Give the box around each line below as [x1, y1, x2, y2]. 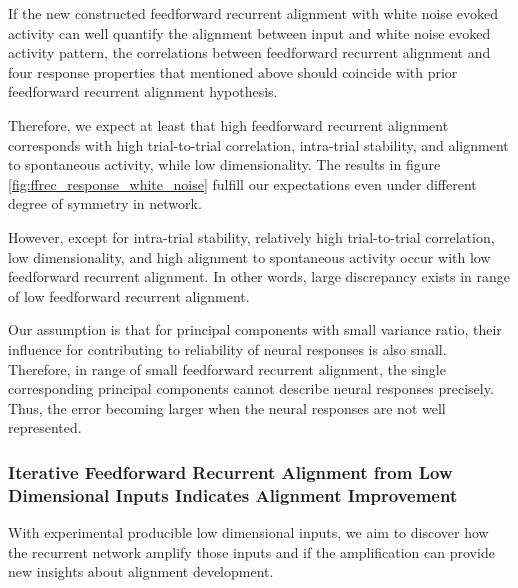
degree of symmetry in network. [8, 193, 202, 214]
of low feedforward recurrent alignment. [8, 285, 250, 306]
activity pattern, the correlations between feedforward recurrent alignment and [8, 42, 491, 63]
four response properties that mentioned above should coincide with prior [8, 61, 458, 82]
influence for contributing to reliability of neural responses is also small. [8, 338, 447, 359]
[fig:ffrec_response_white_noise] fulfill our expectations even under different [8, 173, 477, 194]
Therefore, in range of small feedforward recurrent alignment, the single [8, 358, 446, 379]
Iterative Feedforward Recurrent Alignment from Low [8, 459, 453, 484]
